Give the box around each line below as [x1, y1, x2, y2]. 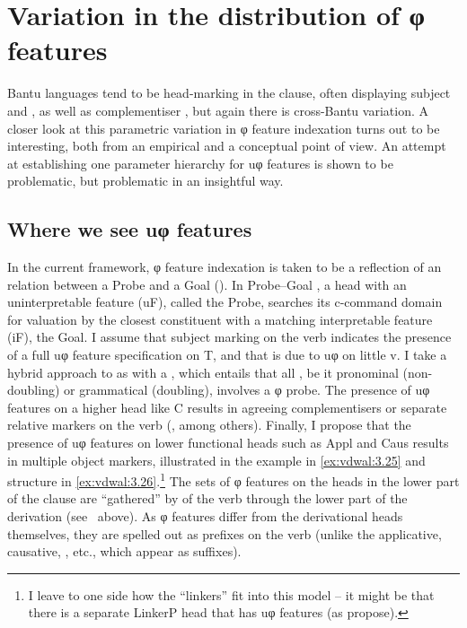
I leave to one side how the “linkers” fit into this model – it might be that [28, 585, 435, 604]
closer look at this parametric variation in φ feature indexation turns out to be [7, 118, 440, 137]
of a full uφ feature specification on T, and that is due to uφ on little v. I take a [7, 345, 447, 364]
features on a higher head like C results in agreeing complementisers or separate [7, 397, 447, 416]
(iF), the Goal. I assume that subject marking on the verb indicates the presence [7, 327, 452, 346]
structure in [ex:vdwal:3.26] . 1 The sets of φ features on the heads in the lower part [7, 469, 460, 490]
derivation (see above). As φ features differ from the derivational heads [7, 507, 403, 526]
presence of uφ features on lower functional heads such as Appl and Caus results [7, 433, 449, 452]
